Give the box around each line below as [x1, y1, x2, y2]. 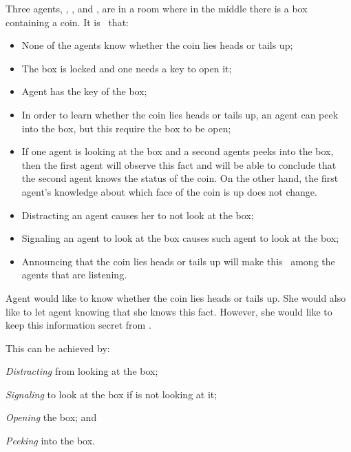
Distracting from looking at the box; [6, 364, 158, 378]
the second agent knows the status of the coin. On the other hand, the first [21, 171, 339, 185]
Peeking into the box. [6, 433, 95, 448]
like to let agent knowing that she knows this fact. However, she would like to [6, 304, 332, 318]
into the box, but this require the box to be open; [21, 121, 231, 135]
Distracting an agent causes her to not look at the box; [21, 207, 254, 222]
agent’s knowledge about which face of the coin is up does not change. [21, 184, 317, 198]
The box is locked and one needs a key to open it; [21, 61, 232, 75]
